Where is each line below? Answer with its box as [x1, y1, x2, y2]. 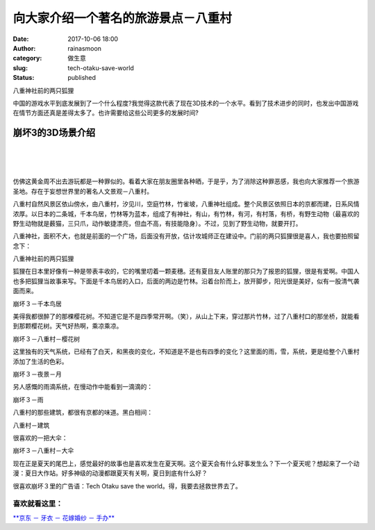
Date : [12, 35, 29, 43]
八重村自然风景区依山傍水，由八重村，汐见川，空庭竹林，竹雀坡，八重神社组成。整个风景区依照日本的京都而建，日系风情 [12, 200, 360, 208]
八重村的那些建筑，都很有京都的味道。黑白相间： [12, 408, 153, 417]
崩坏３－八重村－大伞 [12, 447, 74, 455]
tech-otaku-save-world [67, 63, 135, 72]
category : [12, 54, 42, 63]
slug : [12, 63, 28, 72]
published [67, 74, 97, 82]
